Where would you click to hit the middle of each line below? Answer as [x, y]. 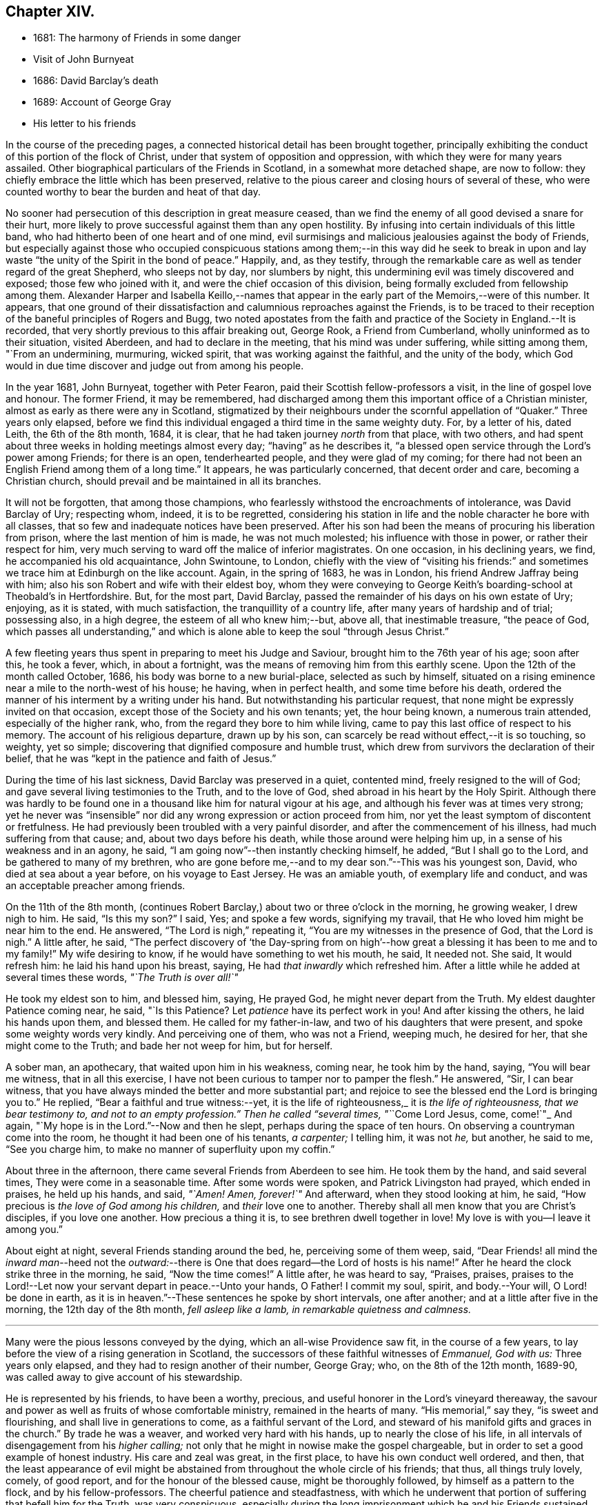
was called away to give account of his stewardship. [124, 1377]
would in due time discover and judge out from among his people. [155, 366]
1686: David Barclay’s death [96, 81]
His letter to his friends [85, 124]
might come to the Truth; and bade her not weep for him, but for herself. [169, 1046]
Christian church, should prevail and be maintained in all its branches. [163, 481]
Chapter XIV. [50, 11]
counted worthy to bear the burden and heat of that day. [133, 192]
